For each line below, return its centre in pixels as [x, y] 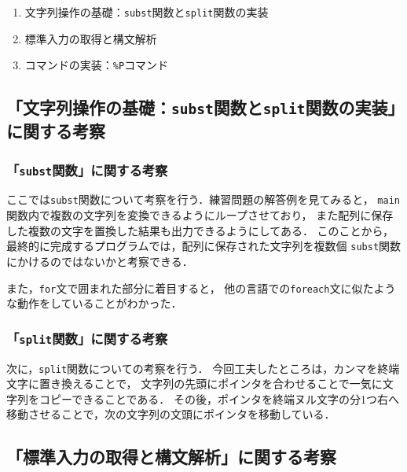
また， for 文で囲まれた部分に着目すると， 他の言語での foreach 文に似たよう [201, 288]
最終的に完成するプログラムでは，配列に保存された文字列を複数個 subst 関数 [204, 246]
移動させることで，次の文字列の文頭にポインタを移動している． [171, 414]
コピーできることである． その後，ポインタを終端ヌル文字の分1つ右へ [219, 398]
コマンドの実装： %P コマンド [97, 65]
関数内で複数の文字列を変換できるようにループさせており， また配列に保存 [200, 215]
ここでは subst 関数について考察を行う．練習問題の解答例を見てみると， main [203, 199]
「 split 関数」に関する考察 [87, 338]
